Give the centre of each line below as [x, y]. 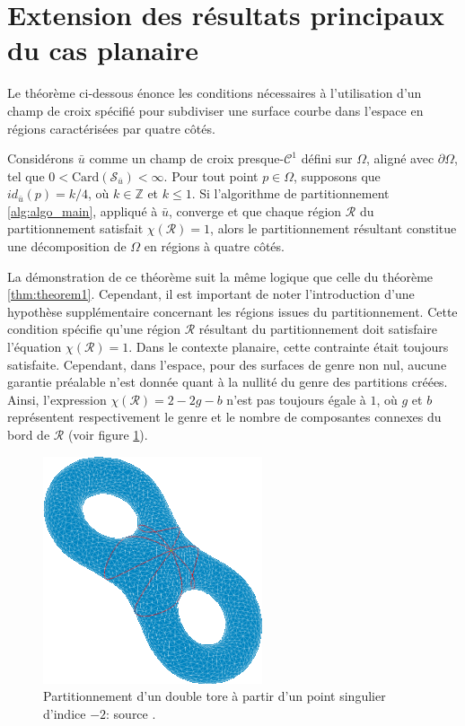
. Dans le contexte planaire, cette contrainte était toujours [289, 347]
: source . [131, 713]
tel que [26, 175]
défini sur [327, 158]
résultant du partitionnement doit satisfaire [318, 329]
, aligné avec [400, 158]
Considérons [41, 158]
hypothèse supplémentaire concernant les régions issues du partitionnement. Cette [232, 311]
